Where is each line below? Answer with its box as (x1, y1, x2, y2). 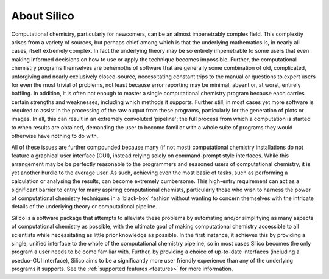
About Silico (11, 9, 74, 22)
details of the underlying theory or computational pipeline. (11, 203, 158, 210)
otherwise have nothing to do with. (11, 133, 99, 140)
